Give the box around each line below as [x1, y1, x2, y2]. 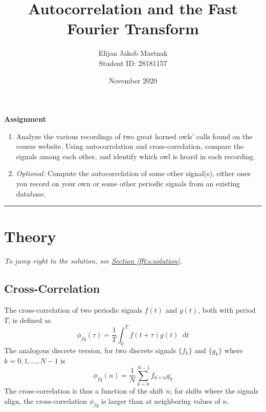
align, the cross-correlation [4, 395, 87, 406]
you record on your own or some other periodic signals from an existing [16, 178, 240, 189]
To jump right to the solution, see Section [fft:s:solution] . [4, 255, 182, 266]
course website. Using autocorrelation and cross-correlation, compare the [16, 141, 244, 151]
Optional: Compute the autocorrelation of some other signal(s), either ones [16, 168, 251, 179]
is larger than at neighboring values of [101, 395, 220, 406]
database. [16, 188, 46, 199]
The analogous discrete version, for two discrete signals [4, 344, 176, 355]
